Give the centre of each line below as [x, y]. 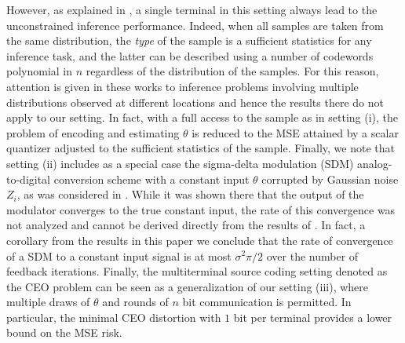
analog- [375, 163]
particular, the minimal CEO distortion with [114, 317]
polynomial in [40, 71]
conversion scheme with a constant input [151, 179]
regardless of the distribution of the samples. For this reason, [232, 71]
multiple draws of [48, 302]
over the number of [312, 255]
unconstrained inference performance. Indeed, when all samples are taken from [195, 25]
